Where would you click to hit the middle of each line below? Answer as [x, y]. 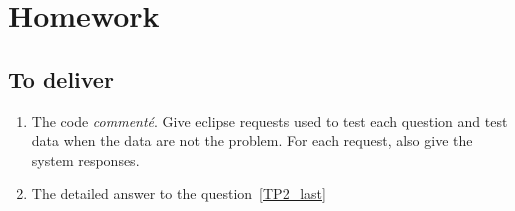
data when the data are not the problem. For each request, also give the [252, 140]
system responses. [85, 159]
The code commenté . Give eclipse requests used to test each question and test [269, 120]
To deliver [61, 78]
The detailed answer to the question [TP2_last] [178, 193]
